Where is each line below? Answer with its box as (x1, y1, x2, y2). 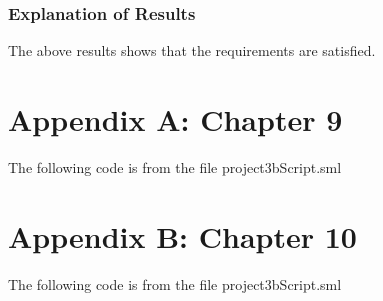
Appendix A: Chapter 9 (8, 99, 343, 139)
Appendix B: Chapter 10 (8, 215, 357, 256)
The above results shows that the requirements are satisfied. (8, 40, 376, 61)
